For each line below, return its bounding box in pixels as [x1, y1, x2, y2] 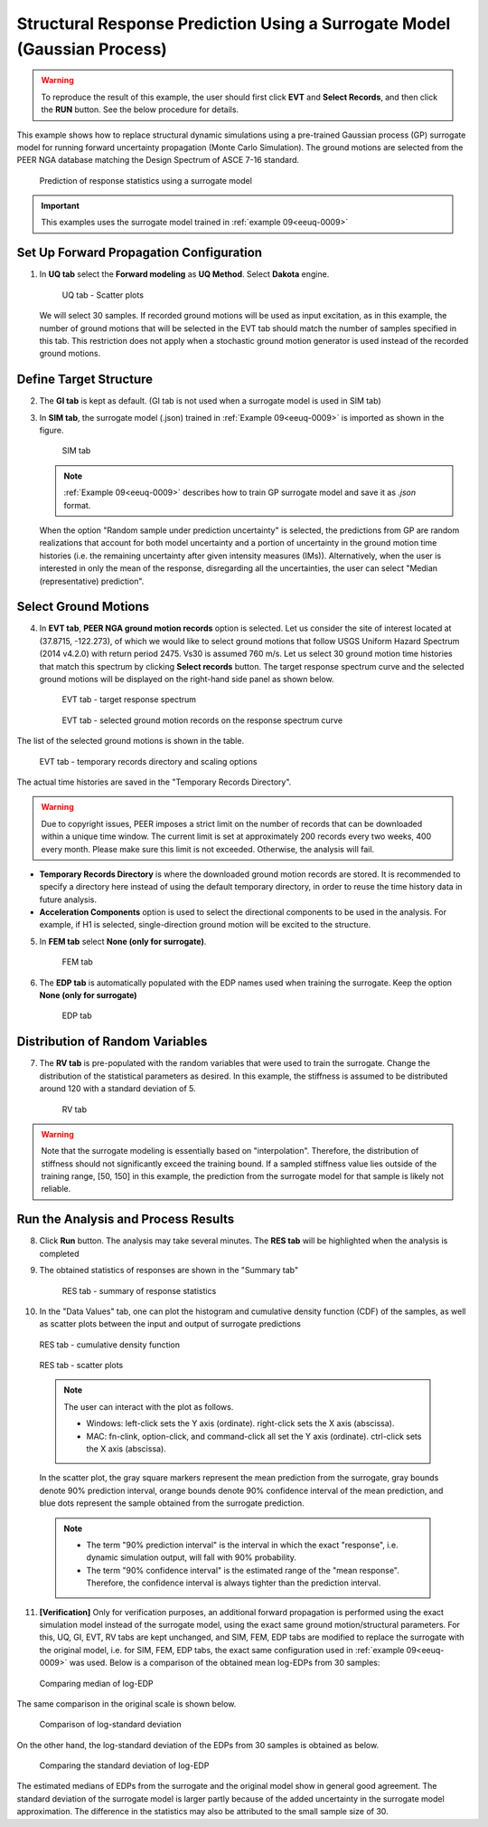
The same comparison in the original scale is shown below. [16, 1698, 237, 1709]
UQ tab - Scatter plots [61, 290, 145, 300]
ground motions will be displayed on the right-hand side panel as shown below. [39, 674, 334, 684]
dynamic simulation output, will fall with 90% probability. [86, 1552, 297, 1563]
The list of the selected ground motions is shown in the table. [16, 736, 244, 747]
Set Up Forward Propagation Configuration [16, 245, 262, 261]
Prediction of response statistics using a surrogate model [39, 175, 253, 186]
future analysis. [39, 894, 97, 905]
